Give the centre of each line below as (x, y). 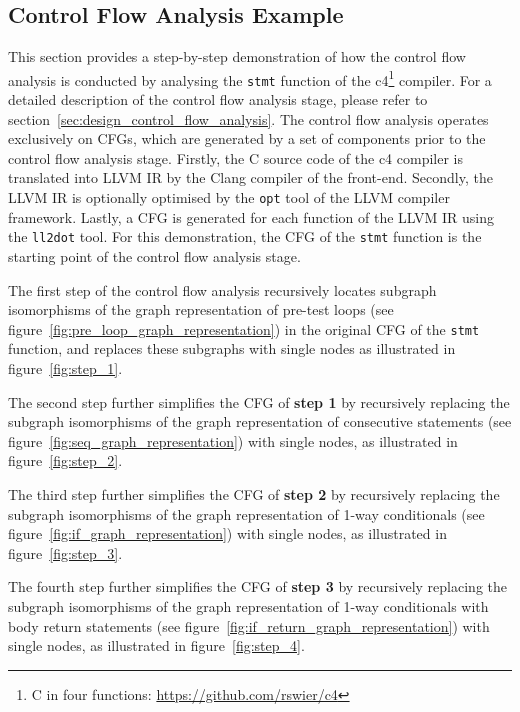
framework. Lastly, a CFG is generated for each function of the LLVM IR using (251, 216)
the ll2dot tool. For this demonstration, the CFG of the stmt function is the (245, 236)
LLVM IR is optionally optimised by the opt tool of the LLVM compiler (229, 197)
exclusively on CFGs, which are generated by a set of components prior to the (247, 138)
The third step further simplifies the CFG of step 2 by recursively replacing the (254, 493)
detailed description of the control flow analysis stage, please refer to (218, 99)
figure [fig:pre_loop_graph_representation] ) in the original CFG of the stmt (244, 328)
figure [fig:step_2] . (65, 460)
